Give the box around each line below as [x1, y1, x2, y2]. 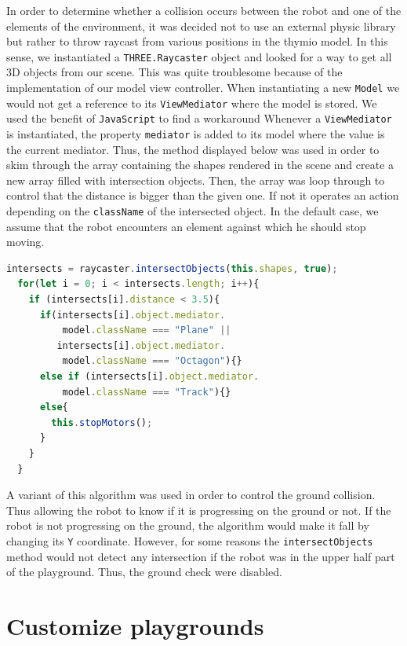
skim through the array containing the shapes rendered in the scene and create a [6, 156, 394, 173]
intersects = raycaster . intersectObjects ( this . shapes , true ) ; [6, 262, 338, 274]
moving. [6, 233, 45, 250]
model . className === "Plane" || [62, 325, 231, 336]
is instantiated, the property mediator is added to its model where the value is [6, 126, 385, 141]
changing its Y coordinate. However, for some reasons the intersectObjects [6, 532, 373, 549]
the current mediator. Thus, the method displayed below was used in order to [6, 141, 380, 157]
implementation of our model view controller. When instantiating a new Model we [6, 79, 400, 96]
